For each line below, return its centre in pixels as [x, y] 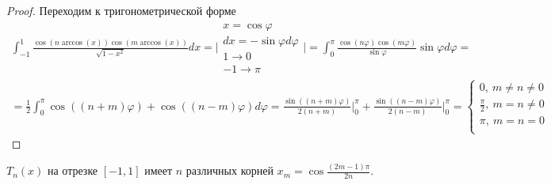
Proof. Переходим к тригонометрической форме [121, 10]
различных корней [230, 170]
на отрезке [73, 170]
